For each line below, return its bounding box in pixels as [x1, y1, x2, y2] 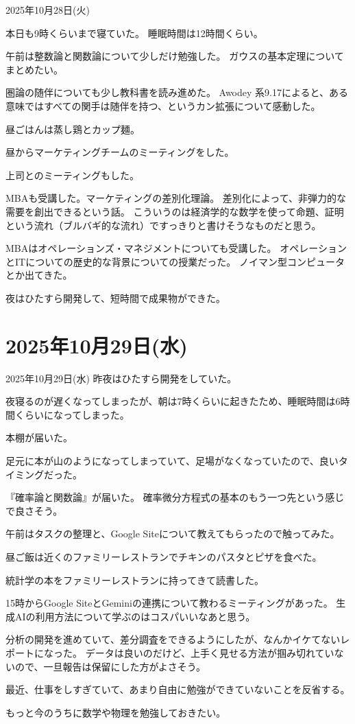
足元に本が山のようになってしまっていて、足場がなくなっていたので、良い [5, 454, 339, 467]
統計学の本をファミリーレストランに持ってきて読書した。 [5, 572, 264, 587]
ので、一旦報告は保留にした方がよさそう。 [14, 659, 206, 673]
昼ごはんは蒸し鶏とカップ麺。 [5, 121, 140, 136]
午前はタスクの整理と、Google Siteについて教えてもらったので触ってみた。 [5, 526, 340, 541]
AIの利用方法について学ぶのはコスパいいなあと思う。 [14, 609, 256, 623]
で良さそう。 [5, 503, 63, 517]
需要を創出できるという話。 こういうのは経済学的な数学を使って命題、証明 [5, 204, 344, 218]
